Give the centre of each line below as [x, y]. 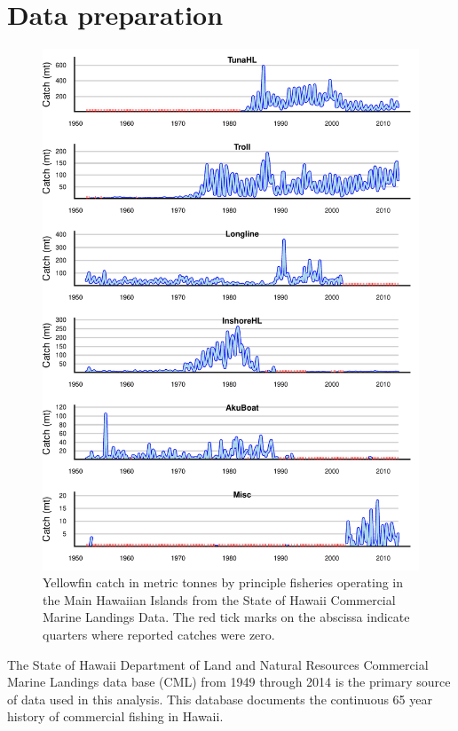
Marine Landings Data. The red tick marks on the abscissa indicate [226, 617]
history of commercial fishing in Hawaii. [115, 716]
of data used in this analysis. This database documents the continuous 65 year [220, 699]
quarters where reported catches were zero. [159, 635]
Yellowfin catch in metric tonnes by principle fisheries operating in [223, 582]
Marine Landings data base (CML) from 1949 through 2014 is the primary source [229, 682]
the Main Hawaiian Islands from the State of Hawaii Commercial [219, 599]
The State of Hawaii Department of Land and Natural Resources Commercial [218, 664]
